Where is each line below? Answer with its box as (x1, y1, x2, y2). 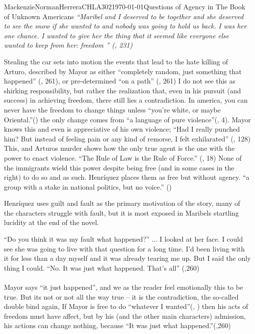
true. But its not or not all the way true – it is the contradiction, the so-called (4, 291, 239, 302)
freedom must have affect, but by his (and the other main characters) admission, (4, 310, 246, 321)
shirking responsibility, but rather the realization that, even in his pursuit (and (4, 85, 241, 95)
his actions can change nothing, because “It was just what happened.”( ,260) (4, 320, 231, 331)
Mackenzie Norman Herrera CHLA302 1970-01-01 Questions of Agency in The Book (4, 1, 246, 11)
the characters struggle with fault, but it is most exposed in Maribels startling (4, 207, 239, 218)
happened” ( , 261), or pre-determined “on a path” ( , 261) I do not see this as (4, 76, 236, 86)
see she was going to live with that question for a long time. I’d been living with (4, 243, 245, 253)
